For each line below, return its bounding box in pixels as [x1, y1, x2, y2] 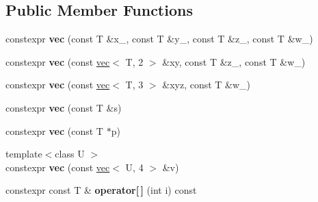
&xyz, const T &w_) [162, 77, 251, 92]
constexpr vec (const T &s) [5, 100, 122, 114]
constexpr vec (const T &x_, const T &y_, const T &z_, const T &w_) [5, 31, 313, 46]
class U [55, 147, 85, 161]
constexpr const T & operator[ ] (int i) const [5, 183, 197, 197]
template [5, 147, 42, 161]
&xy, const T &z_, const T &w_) [162, 54, 306, 68]
